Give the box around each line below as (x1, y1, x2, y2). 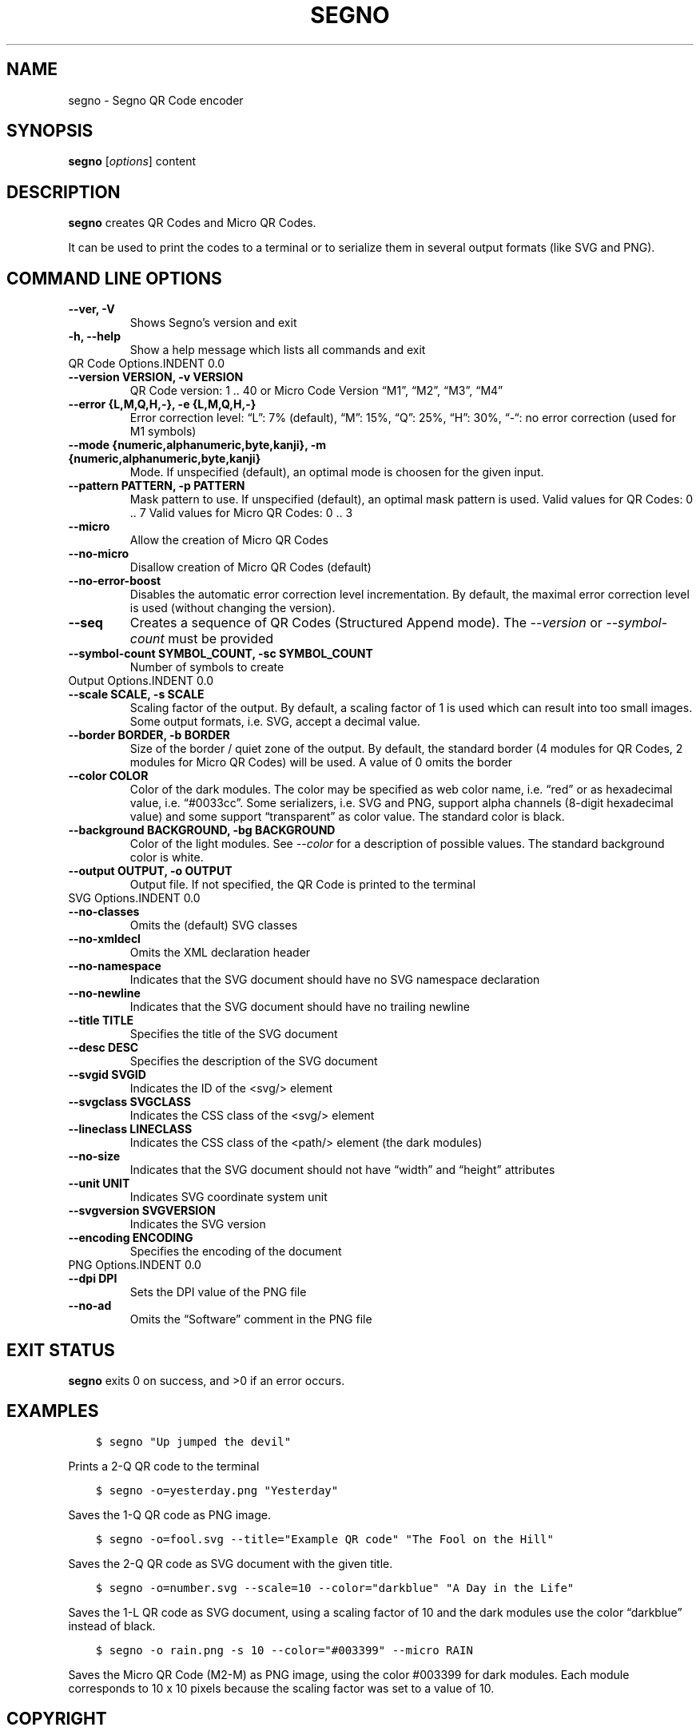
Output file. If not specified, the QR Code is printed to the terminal (129, 877, 476, 892)
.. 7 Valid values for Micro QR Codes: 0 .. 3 (129, 506, 353, 520)
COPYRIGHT (6, 1709, 107, 1729)
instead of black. (68, 1618, 156, 1633)
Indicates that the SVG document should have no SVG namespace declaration (129, 973, 540, 987)
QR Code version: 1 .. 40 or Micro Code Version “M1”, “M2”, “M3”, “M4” (129, 384, 503, 398)
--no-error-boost (68, 574, 161, 588)
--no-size (68, 1149, 121, 1164)
